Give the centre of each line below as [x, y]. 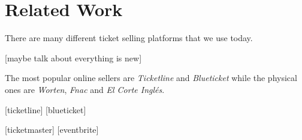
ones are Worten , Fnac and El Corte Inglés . [85, 89]
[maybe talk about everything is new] [73, 57]
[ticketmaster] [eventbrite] [52, 130]
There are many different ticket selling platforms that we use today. [129, 38]
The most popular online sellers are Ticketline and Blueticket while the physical [151, 78]
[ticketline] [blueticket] [46, 109]
